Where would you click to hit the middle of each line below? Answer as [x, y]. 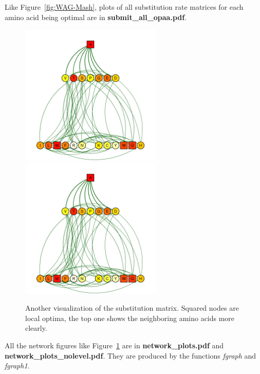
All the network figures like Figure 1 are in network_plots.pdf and [114, 345]
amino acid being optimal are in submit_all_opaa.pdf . [96, 17]
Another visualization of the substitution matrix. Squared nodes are [132, 308]
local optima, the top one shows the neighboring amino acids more [130, 318]
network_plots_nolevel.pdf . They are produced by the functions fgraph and [131, 355]
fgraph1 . [17, 366]
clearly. [36, 328]
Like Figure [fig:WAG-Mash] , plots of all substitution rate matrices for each [124, 7]
